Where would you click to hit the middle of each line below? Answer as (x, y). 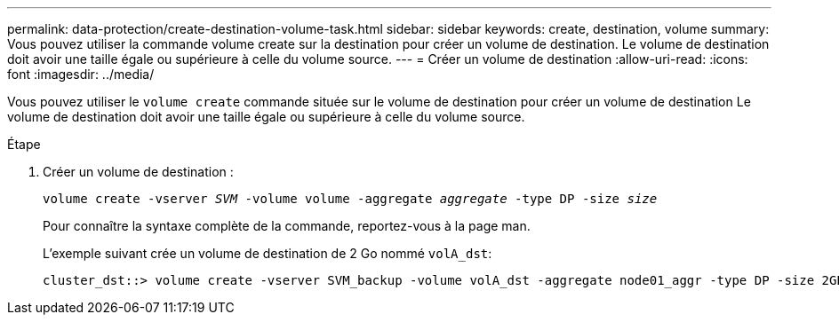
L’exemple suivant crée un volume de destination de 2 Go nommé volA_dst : (268, 253)
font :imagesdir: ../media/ (81, 74)
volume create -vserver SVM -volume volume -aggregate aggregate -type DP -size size (350, 199)
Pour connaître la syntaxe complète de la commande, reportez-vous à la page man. (287, 226)
